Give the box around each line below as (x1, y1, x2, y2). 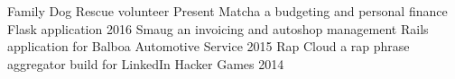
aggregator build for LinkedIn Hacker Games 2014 (7, 54, 284, 73)
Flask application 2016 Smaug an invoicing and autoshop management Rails (7, 19, 429, 38)
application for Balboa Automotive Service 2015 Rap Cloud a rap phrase (7, 37, 410, 56)
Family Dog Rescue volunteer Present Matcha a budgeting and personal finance (7, 2, 448, 20)
